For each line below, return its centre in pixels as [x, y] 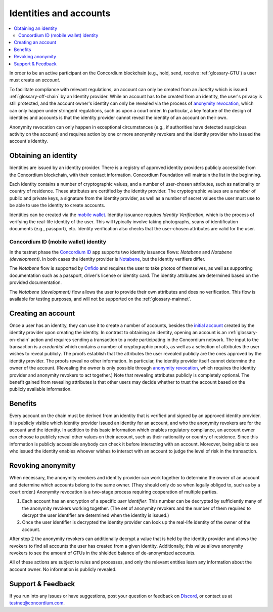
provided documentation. [36, 282]
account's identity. [29, 141]
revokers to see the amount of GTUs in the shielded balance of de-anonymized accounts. [102, 553]
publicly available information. [40, 389]
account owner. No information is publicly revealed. [63, 569]
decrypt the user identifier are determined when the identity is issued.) [96, 515]
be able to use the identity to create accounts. [57, 206]
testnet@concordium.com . [37, 603]
